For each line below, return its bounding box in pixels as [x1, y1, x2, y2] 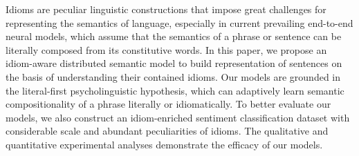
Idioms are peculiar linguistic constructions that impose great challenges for [6, 2, 326, 16]
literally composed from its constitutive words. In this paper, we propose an [6, 42, 327, 57]
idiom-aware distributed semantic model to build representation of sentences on [6, 56, 342, 70]
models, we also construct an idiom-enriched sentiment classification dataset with [6, 110, 350, 124]
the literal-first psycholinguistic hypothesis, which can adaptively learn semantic [6, 83, 344, 97]
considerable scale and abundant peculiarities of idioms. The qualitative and [6, 124, 329, 138]
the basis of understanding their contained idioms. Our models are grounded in [6, 69, 341, 84]
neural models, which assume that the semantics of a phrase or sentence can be [6, 29, 342, 43]
